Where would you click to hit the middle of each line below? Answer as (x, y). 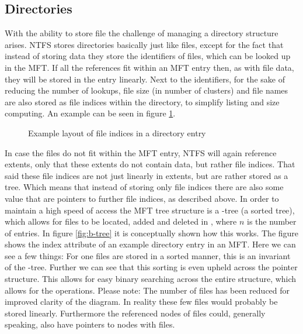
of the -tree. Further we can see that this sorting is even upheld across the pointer (151, 267)
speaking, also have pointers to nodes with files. (90, 324)
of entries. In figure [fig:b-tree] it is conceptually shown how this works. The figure (152, 233)
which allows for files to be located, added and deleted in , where (121, 221)
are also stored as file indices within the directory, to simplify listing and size (142, 101)
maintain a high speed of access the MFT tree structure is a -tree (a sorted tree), (150, 210)
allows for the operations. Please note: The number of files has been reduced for (147, 290)
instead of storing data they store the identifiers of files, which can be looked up (148, 56)
